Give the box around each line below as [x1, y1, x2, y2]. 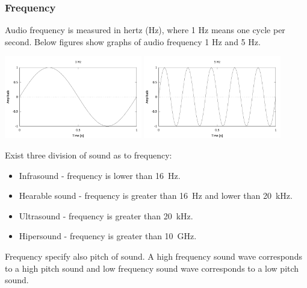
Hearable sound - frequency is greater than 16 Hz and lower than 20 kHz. [19, 189, 293, 202]
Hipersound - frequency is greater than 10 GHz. [19, 230, 197, 242]
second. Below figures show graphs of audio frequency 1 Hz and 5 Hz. [5, 35, 261, 48]
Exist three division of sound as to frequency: [5, 149, 172, 161]
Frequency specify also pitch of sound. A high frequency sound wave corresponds [5, 250, 302, 263]
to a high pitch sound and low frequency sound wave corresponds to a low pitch [5, 261, 299, 274]
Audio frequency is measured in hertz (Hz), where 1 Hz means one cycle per [5, 23, 285, 36]
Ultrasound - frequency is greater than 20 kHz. [19, 209, 193, 222]
